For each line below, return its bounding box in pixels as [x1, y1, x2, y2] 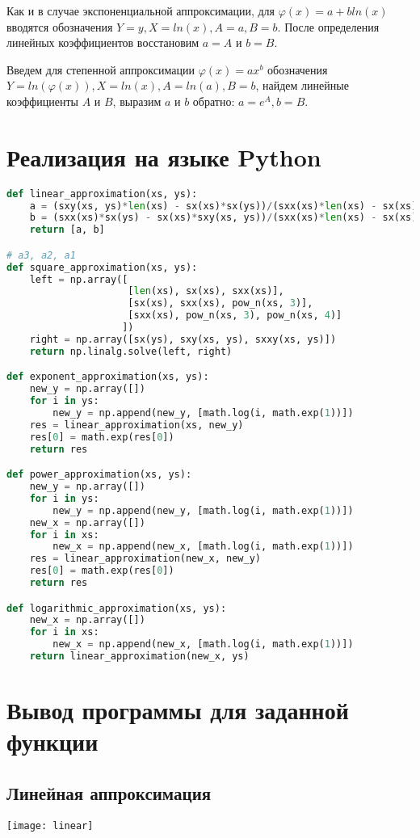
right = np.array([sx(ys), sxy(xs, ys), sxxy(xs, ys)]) [29, 333, 337, 345]
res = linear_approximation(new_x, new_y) [29, 553, 262, 565]
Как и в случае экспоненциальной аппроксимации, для [6, 2, 275, 19]
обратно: [192, 92, 235, 109]
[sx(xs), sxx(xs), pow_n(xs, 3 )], [128, 297, 313, 310]
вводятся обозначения [6, 18, 113, 35]
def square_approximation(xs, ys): [6, 261, 198, 273]
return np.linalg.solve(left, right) [29, 345, 233, 357]
